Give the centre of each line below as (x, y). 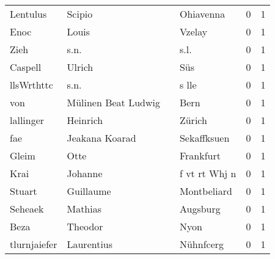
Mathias (84, 209)
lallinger (27, 120)
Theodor (85, 226)
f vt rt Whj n (208, 173)
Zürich (193, 120)
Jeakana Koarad (101, 138)
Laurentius (90, 244)
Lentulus (28, 14)
